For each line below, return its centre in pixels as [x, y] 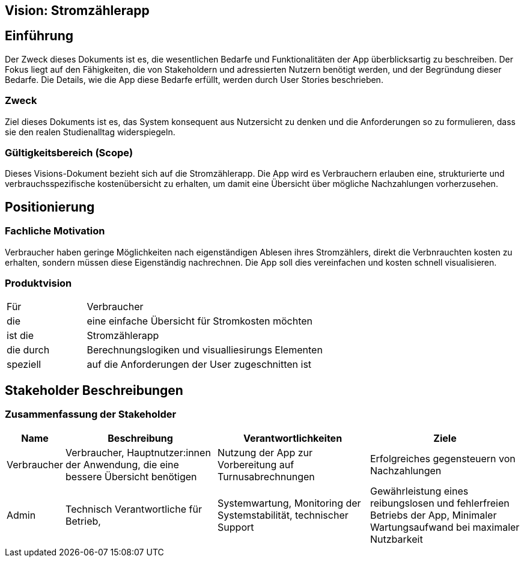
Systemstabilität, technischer [283, 515]
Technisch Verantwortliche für [134, 509]
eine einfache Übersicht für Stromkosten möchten [200, 321]
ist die [20, 336]
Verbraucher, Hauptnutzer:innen [138, 452]
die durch [28, 350]
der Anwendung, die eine [122, 464]
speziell [24, 365]
